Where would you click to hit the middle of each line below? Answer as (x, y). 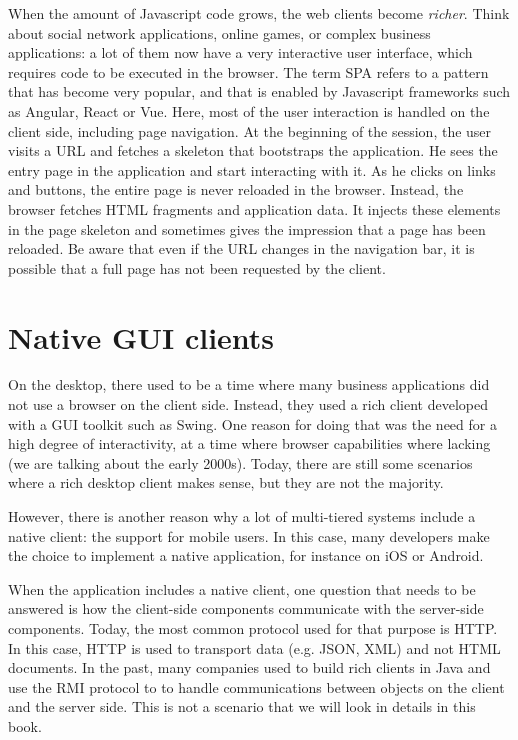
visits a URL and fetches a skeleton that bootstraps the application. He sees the (253, 150)
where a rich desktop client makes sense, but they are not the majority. (226, 482)
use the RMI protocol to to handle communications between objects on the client (256, 686)
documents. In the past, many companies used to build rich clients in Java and (249, 667)
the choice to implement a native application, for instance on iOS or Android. (246, 555)
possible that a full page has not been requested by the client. (197, 267)
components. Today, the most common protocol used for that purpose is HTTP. (253, 627)
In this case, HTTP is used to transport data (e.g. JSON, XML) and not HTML (254, 647)
